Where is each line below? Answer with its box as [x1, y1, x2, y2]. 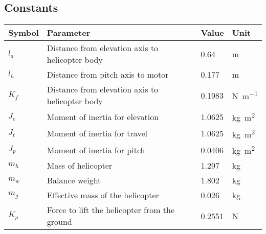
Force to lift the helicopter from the [47, 204, 175, 216]
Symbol [8, 27, 39, 39]
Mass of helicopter [47, 159, 113, 172]
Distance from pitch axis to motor [47, 68, 169, 81]
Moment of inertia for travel [47, 127, 147, 139]
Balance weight [47, 174, 101, 186]
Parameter [47, 27, 91, 39]
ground [47, 216, 72, 228]
